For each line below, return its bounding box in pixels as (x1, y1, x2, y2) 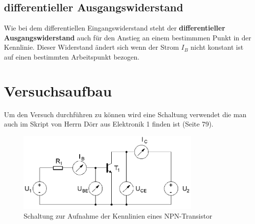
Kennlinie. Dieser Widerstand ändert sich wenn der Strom (4, 42, 179, 52)
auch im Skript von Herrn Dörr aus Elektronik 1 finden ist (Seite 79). (4, 119, 214, 129)
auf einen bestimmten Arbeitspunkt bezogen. (4, 51, 140, 62)
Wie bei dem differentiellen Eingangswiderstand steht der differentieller (4, 23, 225, 33)
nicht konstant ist (191, 42, 244, 52)
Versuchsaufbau (4, 80, 112, 100)
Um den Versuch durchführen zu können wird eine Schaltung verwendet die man (4, 109, 247, 119)
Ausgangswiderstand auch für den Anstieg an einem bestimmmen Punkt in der (4, 32, 252, 42)
